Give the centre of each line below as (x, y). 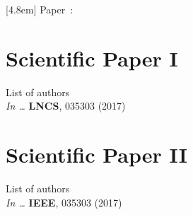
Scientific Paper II (96, 155)
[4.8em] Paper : (40, 9)
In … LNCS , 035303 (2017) (66, 106)
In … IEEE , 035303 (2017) (64, 202)
